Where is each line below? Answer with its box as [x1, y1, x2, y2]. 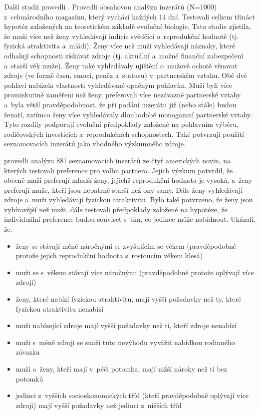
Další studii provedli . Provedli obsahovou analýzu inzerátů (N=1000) [4, 1, 217, 11]
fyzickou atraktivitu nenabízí [15, 303, 104, 314]
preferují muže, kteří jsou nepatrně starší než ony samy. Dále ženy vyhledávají [4, 184, 243, 195]
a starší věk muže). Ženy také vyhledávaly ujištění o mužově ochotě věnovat [4, 60, 238, 70]
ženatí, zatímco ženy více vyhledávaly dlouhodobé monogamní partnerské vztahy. [4, 109, 253, 119]
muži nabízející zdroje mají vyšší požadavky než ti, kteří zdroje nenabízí [15, 320, 237, 331]
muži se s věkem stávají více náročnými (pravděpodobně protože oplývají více [15, 267, 254, 277]
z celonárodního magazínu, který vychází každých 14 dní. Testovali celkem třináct [4, 11, 256, 21]
